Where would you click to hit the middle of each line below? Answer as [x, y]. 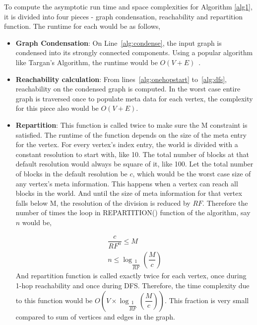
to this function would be [54, 300]
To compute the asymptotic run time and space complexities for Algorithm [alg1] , [128, 6]
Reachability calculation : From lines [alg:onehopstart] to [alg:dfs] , [121, 79]
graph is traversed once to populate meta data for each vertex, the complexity [134, 98]
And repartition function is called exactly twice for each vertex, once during [131, 276]
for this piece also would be [57, 108]
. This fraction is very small [207, 300]
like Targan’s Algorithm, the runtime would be [87, 62]
